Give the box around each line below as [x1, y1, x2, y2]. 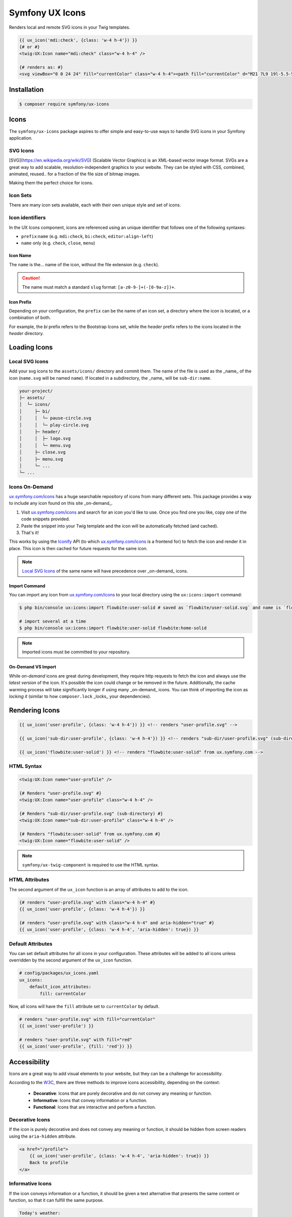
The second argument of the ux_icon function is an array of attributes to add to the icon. [9, 886, 189, 892]
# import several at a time [19, 618, 86, 624]
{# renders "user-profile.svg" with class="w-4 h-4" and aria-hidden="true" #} [19, 920, 215, 925]
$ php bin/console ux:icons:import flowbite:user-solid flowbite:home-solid [19, 626, 207, 631]
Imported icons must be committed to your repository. [22, 649, 130, 655]
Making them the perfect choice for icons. [9, 180, 93, 186]
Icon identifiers [9, 214, 46, 221]
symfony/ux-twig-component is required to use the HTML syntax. [22, 862, 159, 867]
